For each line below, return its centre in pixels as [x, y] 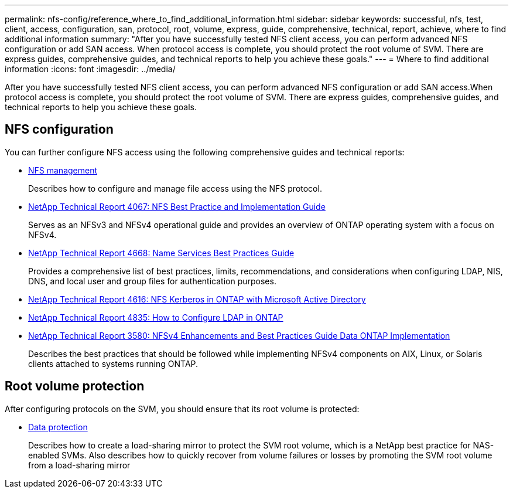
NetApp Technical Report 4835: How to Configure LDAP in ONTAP [156, 317]
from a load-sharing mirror [79, 465]
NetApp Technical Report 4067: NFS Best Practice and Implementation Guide [177, 206]
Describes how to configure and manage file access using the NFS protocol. [175, 188]
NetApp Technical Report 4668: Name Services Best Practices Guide [161, 253]
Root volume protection [75, 386]
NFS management [63, 170]
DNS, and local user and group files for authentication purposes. [152, 281]
